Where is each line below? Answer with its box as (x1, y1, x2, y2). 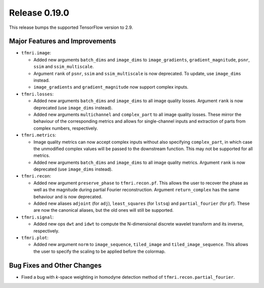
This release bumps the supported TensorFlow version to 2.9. (9, 24, 133, 30)
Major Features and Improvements (9, 37, 116, 45)
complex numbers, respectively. (33, 125, 98, 131)
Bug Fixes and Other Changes (9, 261, 102, 269)
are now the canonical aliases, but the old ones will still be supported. (33, 207, 174, 213)
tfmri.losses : (21, 91, 54, 97)
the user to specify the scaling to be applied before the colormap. (33, 248, 166, 254)
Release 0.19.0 (9, 7, 69, 18)
